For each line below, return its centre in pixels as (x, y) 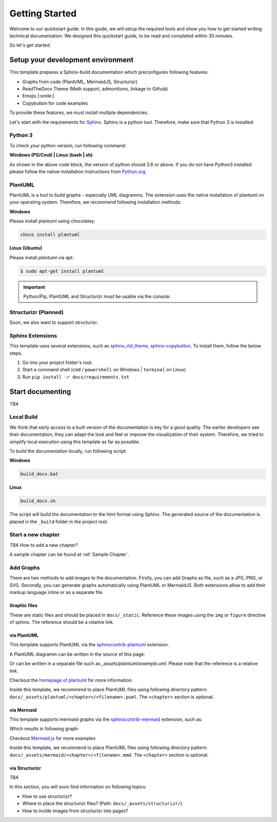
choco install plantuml (50, 235)
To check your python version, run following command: (68, 145)
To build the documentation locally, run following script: (68, 451)
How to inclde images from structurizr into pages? (75, 811)
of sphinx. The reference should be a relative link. (62, 622)
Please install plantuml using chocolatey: (53, 221)
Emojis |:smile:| (38, 96)
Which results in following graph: (44, 729)
